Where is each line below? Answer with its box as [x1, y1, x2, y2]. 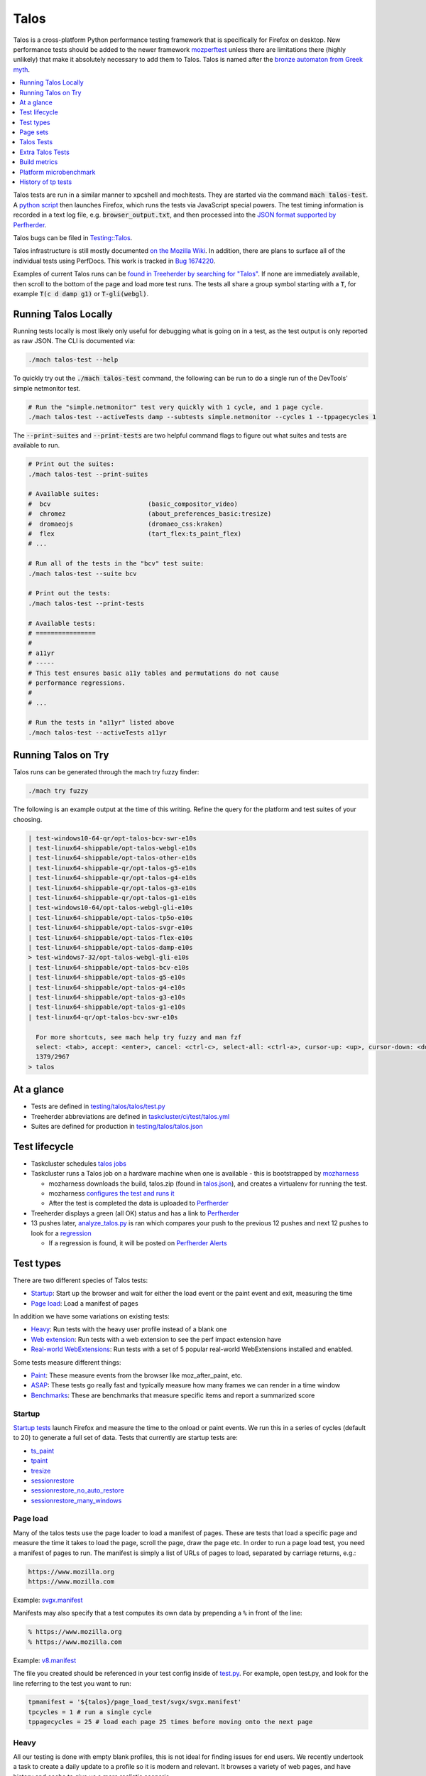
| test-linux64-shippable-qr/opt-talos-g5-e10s [28, 864, 197, 872]
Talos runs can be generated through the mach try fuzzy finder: [13, 768, 200, 776]
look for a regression [31, 1229, 92, 1238]
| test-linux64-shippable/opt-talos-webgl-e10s [28, 844, 197, 852]
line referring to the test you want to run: [13, 1679, 131, 1687]
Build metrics [19, 158, 58, 166]
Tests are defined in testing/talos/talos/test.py [31, 1102, 166, 1111]
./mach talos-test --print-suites [28, 470, 148, 478]
